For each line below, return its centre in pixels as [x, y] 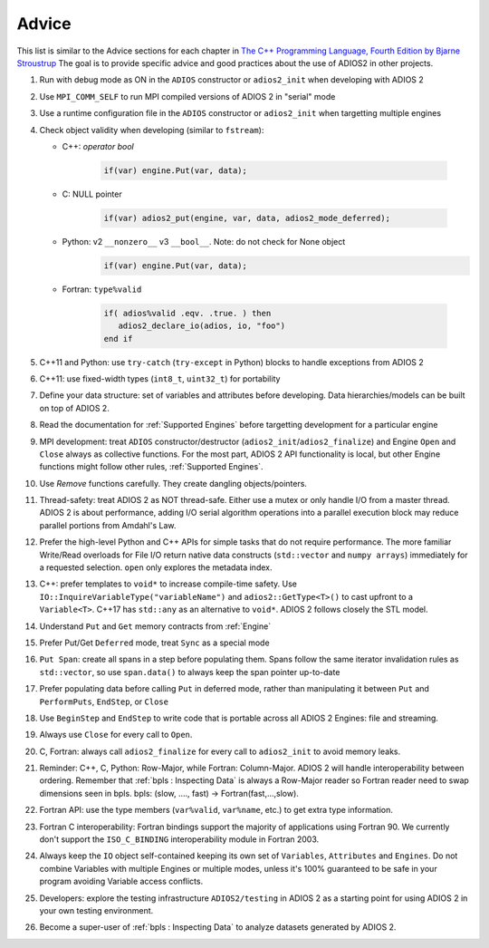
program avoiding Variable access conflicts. [121, 881]
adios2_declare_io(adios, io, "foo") [201, 326]
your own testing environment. [96, 910]
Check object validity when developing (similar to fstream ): [152, 130]
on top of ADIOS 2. [75, 408]
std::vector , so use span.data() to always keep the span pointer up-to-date [190, 672]
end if [118, 339]
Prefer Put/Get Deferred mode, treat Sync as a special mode [155, 643]
